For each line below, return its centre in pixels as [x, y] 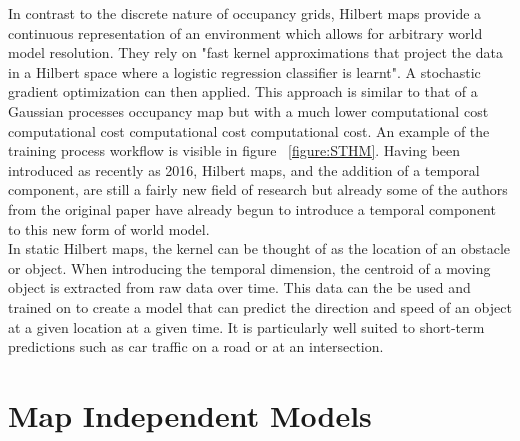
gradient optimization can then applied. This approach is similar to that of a [243, 91]
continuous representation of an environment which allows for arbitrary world [245, 32]
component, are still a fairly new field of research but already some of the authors [258, 189]
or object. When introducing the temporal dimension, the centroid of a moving [249, 267]
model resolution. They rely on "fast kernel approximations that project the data [255, 52]
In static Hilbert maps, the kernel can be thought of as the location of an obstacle [259, 248]
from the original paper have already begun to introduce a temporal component [252, 208]
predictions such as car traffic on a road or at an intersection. [196, 346]
